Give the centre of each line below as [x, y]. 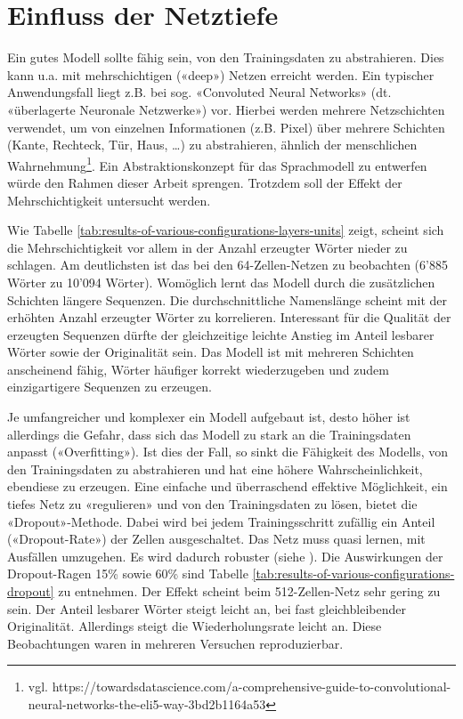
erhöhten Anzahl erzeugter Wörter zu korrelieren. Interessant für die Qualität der [229, 317]
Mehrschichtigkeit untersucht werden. [109, 200]
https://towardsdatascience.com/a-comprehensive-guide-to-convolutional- [252, 687]
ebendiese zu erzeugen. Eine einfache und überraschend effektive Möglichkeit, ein [227, 486]
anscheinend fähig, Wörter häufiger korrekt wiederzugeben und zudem [198, 369]
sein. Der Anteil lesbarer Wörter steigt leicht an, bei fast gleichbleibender [207, 608]
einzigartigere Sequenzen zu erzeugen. [110, 387]
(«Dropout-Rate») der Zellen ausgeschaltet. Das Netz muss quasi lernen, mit [216, 539]
